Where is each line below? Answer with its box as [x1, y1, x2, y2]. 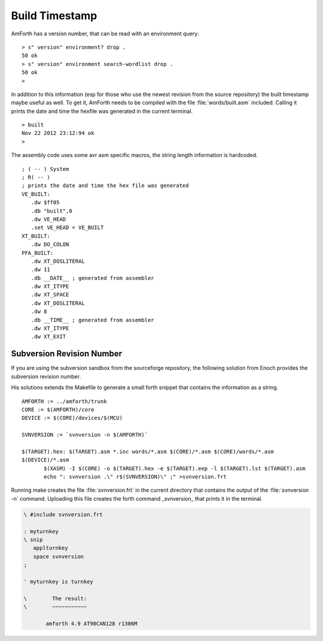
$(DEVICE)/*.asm [22, 456, 69, 464]
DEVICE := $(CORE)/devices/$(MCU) [22, 414, 123, 422]
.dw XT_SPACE [31, 291, 69, 298]
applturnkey [33, 544, 68, 552]
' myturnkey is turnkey [23, 578, 94, 585]
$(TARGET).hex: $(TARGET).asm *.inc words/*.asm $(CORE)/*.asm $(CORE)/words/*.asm [22, 448, 275, 455]
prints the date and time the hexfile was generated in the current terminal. [11, 107, 193, 115]
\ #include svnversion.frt [23, 511, 103, 518]
